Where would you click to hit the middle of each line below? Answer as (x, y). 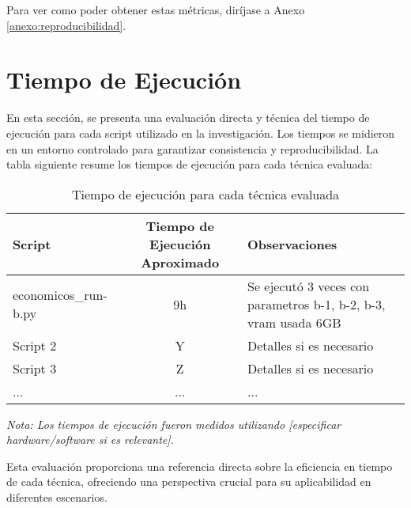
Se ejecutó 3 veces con (309, 286)
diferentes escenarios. (57, 497)
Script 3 (35, 368)
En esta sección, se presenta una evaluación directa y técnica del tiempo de (188, 118)
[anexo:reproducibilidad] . (66, 25)
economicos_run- (60, 295)
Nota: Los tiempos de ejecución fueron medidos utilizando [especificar (174, 424)
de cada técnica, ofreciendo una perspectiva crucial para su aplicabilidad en (189, 481)
